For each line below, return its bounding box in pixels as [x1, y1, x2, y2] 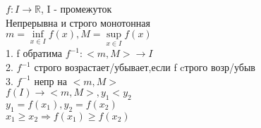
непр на [34, 73, 67, 88]
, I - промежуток [40, 1, 112, 15]
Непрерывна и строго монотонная [6, 15, 150, 30]
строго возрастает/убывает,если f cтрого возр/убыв [34, 60, 255, 74]
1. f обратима [6, 46, 63, 60]
